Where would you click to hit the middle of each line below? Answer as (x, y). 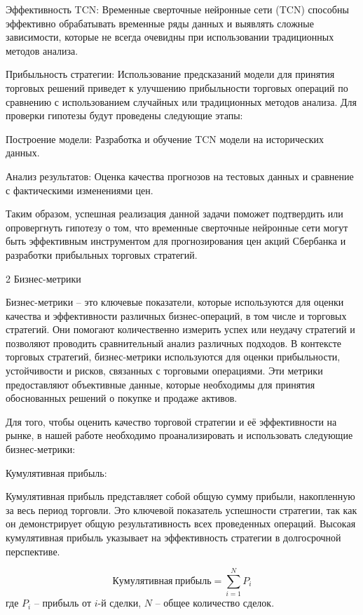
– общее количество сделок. (215, 603)
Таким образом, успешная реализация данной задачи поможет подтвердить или (174, 214)
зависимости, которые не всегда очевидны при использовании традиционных (170, 37)
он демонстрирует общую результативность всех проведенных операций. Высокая (181, 523)
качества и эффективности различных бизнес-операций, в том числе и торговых (176, 315)
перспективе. (33, 551)
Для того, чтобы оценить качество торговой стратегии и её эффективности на (171, 421)
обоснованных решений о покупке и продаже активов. (122, 398)
